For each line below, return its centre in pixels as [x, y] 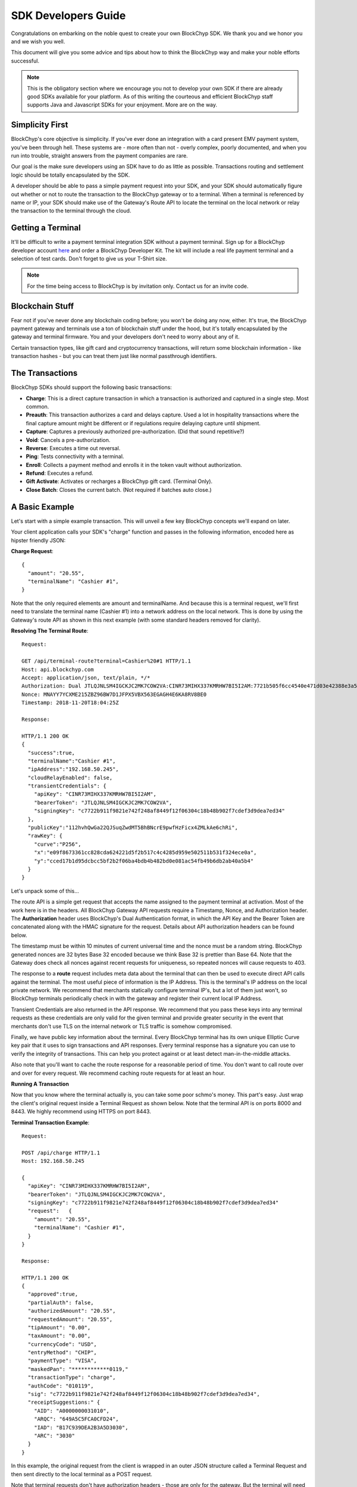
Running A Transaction [40, 1084]
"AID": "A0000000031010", [72, 1411]
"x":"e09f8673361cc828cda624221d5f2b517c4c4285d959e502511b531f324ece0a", [145, 853]
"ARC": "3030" [54, 1436]
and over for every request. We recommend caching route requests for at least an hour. [118, 1073]
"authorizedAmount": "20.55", [72, 1311]
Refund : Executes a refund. [59, 473]
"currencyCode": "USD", [62, 1344]
